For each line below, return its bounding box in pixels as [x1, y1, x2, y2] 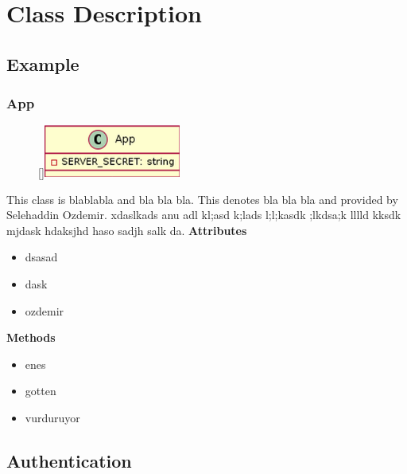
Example [6, 51, 79, 76]
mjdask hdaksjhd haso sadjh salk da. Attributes [6, 221, 247, 238]
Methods [6, 329, 56, 346]
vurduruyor [25, 409, 80, 425]
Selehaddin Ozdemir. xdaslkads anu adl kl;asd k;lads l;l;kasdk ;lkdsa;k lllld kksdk [6, 206, 401, 223]
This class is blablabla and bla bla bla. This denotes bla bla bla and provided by [6, 190, 398, 207]
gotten [25, 382, 56, 399]
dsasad [25, 249, 58, 265]
